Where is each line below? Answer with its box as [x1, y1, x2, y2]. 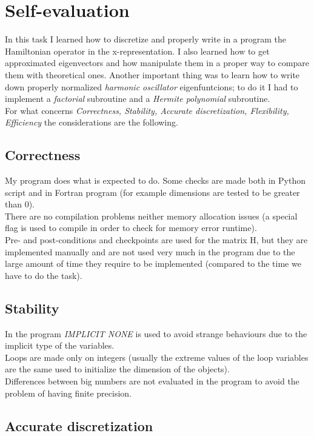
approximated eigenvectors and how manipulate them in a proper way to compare [5, 56, 309, 69]
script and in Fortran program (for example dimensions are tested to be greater [5, 186, 300, 198]
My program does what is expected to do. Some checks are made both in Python [5, 174, 306, 187]
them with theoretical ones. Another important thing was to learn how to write [5, 68, 300, 81]
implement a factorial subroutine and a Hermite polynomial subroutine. [5, 92, 270, 105]
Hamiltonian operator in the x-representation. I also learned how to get [5, 44, 270, 57]
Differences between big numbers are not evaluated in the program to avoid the [5, 375, 299, 387]
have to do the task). [5, 269, 82, 281]
